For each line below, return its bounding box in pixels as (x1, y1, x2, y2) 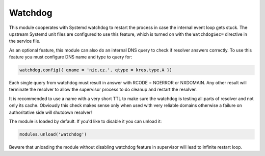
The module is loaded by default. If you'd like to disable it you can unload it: (9, 118, 162, 125)
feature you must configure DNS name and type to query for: (9, 54, 132, 60)
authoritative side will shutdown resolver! (9, 109, 92, 115)
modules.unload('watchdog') (19, 131, 87, 137)
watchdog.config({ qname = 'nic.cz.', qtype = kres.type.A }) (19, 67, 172, 73)
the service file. (9, 38, 41, 44)
